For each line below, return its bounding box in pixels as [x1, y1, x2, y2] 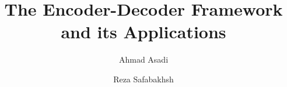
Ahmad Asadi [118, 53, 169, 66]
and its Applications [61, 20, 226, 43]
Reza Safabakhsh [113, 72, 174, 85]
